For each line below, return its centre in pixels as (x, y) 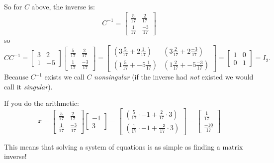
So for (13, 6)
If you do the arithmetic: (42, 103)
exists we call (64, 77)
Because (16, 77)
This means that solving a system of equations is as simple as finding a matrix (124, 146)
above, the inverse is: (63, 6)
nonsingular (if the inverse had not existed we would (174, 77)
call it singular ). (28, 86)
